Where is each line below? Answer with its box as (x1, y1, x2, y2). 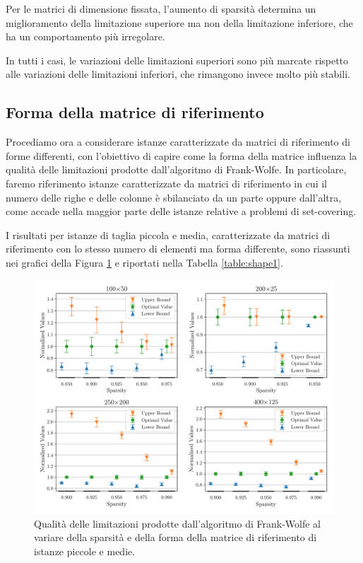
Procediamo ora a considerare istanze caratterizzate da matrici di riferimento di (6, 134, 350, 149)
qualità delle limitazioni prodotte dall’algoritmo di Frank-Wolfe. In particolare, (6, 162, 347, 177)
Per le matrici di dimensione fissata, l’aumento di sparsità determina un (6, 1, 316, 16)
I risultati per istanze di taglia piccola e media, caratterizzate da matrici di (6, 227, 331, 242)
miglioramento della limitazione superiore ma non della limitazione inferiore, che (6, 15, 353, 30)
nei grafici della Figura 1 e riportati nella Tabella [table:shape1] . (6, 255, 283, 269)
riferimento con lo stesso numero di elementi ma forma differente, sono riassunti (6, 241, 350, 256)
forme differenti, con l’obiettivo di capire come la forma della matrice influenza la (6, 148, 357, 163)
